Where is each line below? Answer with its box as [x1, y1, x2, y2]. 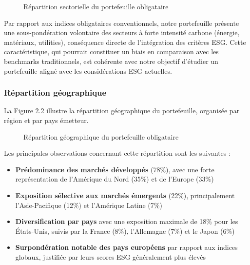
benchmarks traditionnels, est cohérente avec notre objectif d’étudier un [4, 56, 218, 66]
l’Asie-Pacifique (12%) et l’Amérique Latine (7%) [15, 200, 162, 210]
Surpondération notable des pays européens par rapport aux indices [15, 242, 238, 252]
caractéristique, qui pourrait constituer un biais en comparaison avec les [4, 46, 219, 57]
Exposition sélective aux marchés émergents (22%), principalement [15, 190, 235, 200]
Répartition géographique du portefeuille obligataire [23, 131, 179, 142]
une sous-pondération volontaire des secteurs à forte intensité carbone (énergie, [4, 27, 240, 38]
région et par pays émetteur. [4, 115, 89, 125]
